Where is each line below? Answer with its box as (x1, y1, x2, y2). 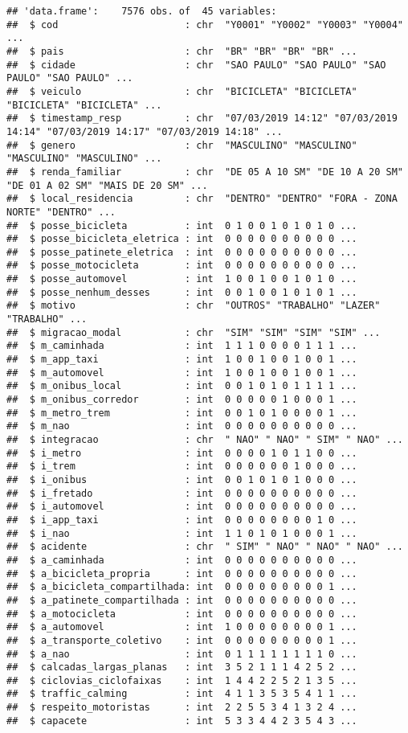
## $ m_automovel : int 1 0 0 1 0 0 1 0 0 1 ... (6, 366, 357, 379)
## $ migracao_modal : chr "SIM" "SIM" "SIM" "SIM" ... (6, 326, 381, 338)
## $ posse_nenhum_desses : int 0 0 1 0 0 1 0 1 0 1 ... (6, 286, 357, 298)
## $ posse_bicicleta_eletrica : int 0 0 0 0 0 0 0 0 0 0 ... (6, 233, 357, 245)
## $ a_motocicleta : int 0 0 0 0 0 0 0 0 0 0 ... (6, 608, 357, 620)
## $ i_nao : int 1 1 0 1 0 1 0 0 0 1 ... (6, 527, 357, 539)
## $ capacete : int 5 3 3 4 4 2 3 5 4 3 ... (6, 715, 357, 727)
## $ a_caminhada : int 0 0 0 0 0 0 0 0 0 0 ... (6, 554, 357, 566)
